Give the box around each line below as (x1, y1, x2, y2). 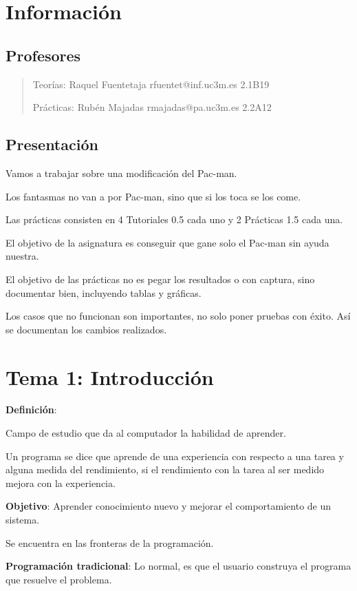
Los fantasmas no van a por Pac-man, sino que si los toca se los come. (6, 189, 301, 203)
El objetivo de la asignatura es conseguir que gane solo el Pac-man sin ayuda (6, 235, 329, 249)
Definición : (6, 402, 57, 417)
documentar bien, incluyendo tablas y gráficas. (6, 285, 202, 300)
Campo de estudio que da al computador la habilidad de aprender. (6, 426, 286, 440)
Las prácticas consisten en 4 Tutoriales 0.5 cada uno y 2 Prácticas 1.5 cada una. (6, 212, 343, 227)
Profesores (6, 44, 81, 65)
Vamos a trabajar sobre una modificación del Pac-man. (6, 165, 237, 180)
